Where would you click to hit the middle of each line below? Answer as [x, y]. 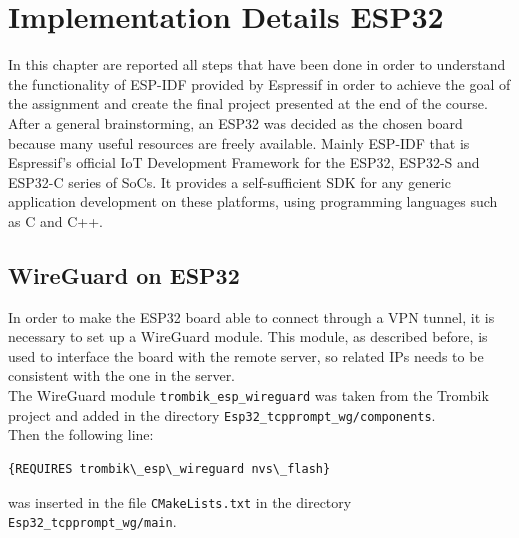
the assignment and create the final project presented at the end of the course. [248, 103]
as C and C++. [55, 220]
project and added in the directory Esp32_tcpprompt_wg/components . [222, 414]
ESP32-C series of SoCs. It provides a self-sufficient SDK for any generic [229, 181]
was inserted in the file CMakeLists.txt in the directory [180, 501]
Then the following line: [81, 434]
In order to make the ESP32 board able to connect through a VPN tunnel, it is [251, 316]
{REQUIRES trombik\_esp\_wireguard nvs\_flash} [169, 468]
